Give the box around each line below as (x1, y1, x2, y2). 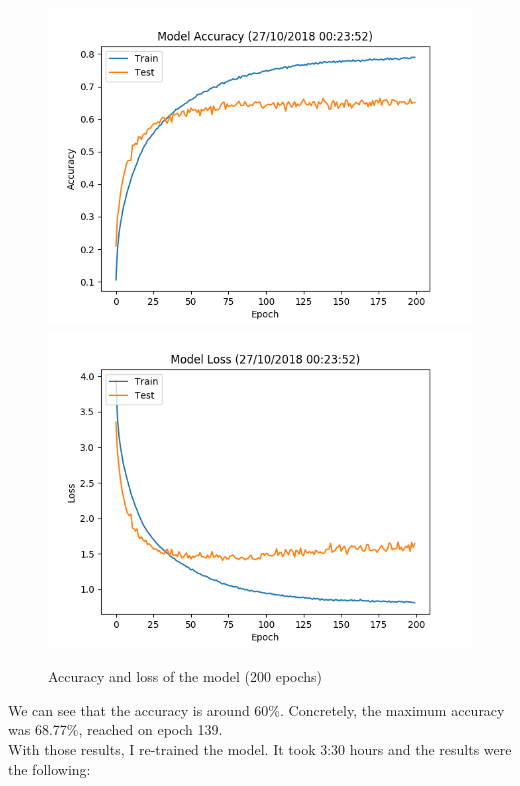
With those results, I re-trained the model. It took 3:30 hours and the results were (8, 738, 512, 759)
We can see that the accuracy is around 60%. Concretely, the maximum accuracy (8, 699, 505, 720)
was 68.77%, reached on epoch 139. (8, 719, 223, 740)
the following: (8, 758, 91, 779)
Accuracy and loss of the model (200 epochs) (48, 666, 323, 687)
